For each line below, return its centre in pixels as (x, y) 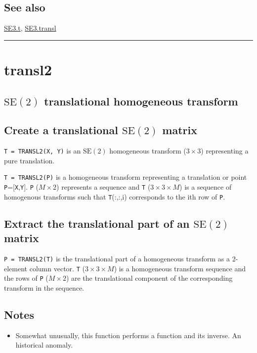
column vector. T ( (57, 268)
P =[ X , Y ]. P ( (21, 187)
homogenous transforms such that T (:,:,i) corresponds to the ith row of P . (115, 196)
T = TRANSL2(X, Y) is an (43, 151)
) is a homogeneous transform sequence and (180, 268)
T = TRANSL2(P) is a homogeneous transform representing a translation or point (126, 177)
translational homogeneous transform (141, 101)
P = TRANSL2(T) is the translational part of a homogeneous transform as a (117, 258)
